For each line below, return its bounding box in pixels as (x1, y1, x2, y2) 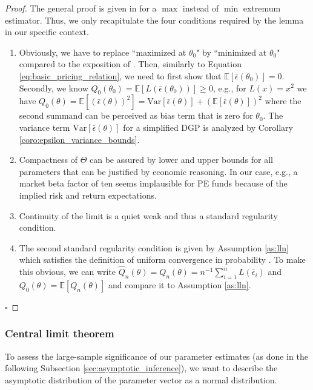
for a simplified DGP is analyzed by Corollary (123, 121, 293, 133)
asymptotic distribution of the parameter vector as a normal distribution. (5, 373, 277, 386)
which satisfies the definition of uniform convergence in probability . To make (19, 253, 306, 266)
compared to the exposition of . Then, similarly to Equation (19, 58, 242, 70)
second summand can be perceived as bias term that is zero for (19, 109, 253, 122)
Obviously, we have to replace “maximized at (19, 45, 186, 58)
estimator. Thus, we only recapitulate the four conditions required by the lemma (5, 13, 304, 26)
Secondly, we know (19, 81, 88, 94)
